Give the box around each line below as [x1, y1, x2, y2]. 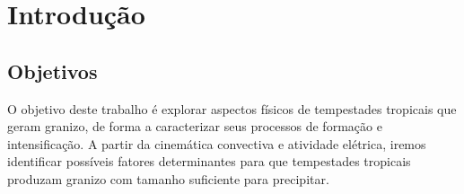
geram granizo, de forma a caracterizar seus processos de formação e [7, 117, 382, 136]
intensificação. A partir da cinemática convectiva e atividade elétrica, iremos [7, 134, 426, 153]
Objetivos [7, 57, 98, 84]
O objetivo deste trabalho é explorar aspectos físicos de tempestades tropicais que [7, 99, 457, 118]
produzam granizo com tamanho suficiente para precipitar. [7, 169, 329, 188]
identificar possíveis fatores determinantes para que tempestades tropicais [7, 152, 411, 171]
